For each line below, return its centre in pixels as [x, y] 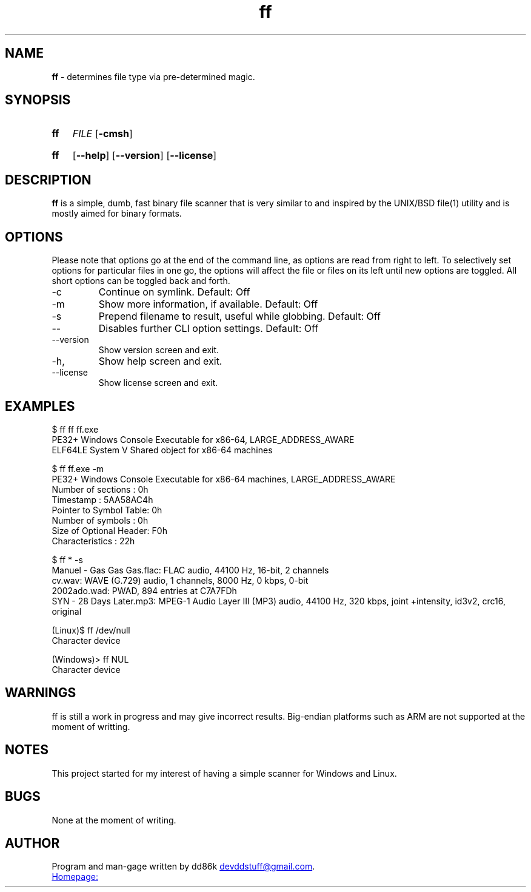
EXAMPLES [40, 406]
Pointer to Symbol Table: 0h [107, 510]
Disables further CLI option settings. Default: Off [209, 329]
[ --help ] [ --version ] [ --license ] [145, 156]
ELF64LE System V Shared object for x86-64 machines [162, 450]
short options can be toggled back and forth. [141, 281]
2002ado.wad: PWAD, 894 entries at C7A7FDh [144, 590]
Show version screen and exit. [159, 350]
